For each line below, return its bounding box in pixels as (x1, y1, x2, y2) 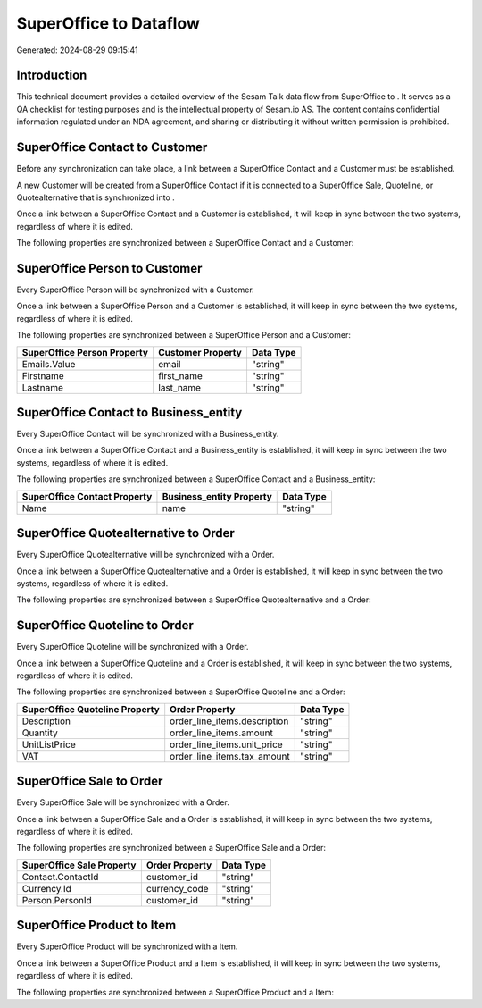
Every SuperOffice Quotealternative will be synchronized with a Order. (16, 550, 275, 560)
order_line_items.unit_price (170, 738, 283, 751)
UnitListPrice (21, 738, 76, 751)
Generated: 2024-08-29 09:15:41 (16, 45, 138, 55)
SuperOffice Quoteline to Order (16, 617, 194, 634)
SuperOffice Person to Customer (16, 260, 203, 276)
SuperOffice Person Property (21, 346, 149, 358)
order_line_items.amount (170, 727, 274, 739)
